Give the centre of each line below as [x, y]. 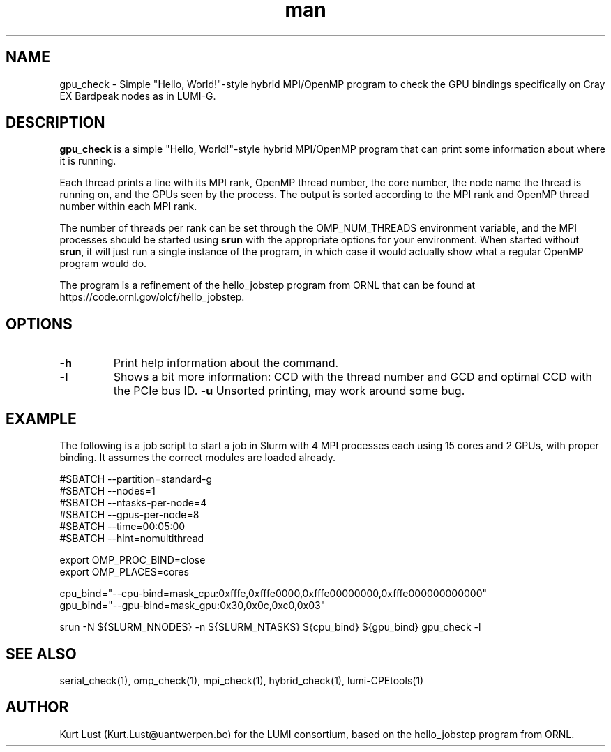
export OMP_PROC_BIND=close [133, 560]
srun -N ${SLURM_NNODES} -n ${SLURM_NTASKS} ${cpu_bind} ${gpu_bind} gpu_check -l [270, 627]
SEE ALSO [41, 654]
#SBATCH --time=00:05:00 [122, 527]
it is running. [88, 161]
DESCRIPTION [55, 123]
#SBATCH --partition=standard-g [136, 479]
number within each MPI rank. [128, 206]
